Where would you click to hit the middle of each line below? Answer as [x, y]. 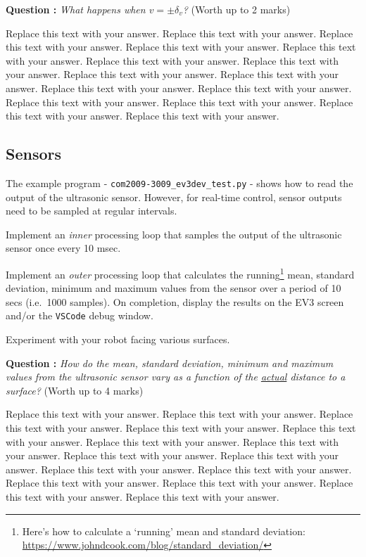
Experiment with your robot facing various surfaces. [118, 339]
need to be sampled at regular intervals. [91, 211]
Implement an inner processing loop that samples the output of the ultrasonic [174, 234]
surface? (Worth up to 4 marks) [75, 390]
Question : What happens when [76, 9]
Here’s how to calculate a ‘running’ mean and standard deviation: [164, 531]
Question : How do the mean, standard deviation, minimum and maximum [170, 363]
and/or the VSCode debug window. [80, 315]
